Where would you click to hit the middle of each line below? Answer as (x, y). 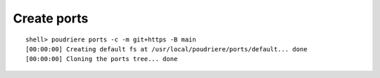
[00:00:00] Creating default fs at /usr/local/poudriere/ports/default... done (166, 49)
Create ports (51, 18)
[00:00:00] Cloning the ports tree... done (102, 59)
